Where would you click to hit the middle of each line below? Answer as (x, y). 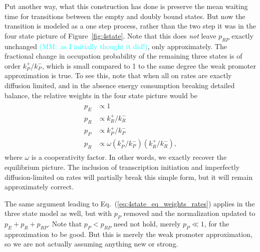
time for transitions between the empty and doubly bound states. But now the (125, 16)
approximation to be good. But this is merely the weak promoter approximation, (128, 234)
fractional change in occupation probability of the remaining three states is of (123, 56)
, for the (217, 224)
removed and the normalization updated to (189, 213)
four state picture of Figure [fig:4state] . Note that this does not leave (110, 35)
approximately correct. (39, 187)
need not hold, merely (147, 224)
